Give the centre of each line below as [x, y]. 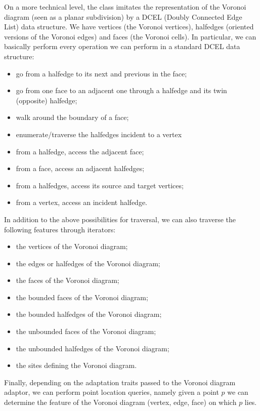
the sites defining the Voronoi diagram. [76, 365]
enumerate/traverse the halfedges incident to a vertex [99, 134]
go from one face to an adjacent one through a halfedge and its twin [121, 90]
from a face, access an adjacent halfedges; [80, 168]
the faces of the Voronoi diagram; [68, 280]
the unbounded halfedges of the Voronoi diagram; [93, 348]
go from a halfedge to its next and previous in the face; [101, 73]
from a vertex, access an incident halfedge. [82, 202]
